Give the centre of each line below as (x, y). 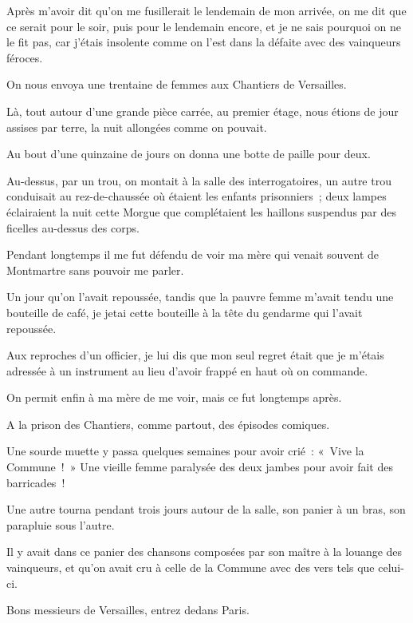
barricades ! (36, 482)
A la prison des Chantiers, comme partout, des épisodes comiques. (168, 424)
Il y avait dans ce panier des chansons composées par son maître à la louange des (205, 552)
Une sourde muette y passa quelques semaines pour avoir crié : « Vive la (185, 451)
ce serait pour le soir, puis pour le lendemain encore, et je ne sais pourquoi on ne (204, 26)
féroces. (25, 57)
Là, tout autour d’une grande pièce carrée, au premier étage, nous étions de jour (203, 111)
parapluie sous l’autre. (61, 524)
